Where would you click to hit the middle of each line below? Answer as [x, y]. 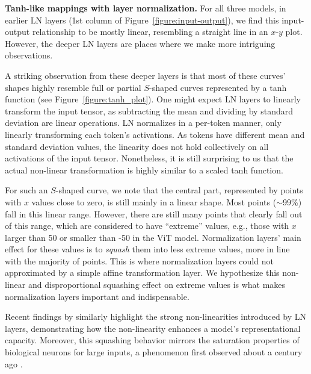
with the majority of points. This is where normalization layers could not [139, 260]
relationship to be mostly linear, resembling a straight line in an [150, 32]
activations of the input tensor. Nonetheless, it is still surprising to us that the [149, 158]
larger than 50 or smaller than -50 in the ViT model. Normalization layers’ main [153, 237]
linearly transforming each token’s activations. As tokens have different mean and [155, 134]
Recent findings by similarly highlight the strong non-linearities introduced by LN [156, 316]
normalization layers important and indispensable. [97, 296]
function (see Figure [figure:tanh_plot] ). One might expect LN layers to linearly [153, 99]
